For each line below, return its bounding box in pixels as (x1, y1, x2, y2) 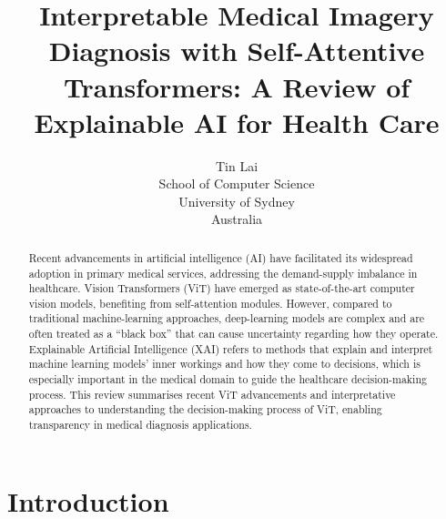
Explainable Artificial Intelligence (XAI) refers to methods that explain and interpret (28, 341, 433, 356)
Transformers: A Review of (63, 67, 411, 105)
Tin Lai (215, 156, 258, 175)
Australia (210, 209, 263, 229)
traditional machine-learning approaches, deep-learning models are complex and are (28, 310, 425, 326)
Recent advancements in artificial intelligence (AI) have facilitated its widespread (28, 249, 413, 265)
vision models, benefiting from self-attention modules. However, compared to (28, 295, 392, 310)
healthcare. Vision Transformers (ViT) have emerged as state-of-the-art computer (28, 280, 415, 296)
